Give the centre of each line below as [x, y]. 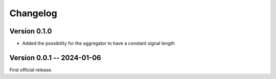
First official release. [31, 70]
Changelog [33, 13]
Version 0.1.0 [31, 31]
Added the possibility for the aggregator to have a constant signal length [98, 44]
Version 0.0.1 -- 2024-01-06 [55, 57]
